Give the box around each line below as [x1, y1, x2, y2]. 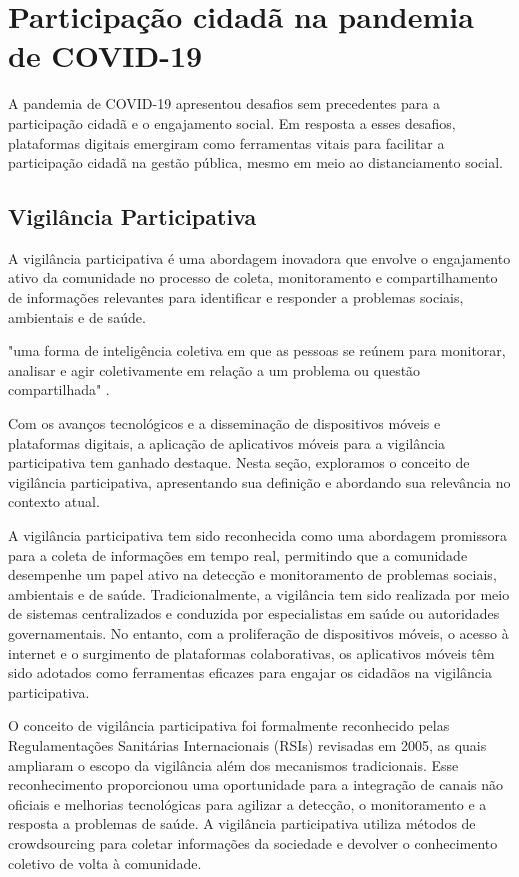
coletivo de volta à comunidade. [8, 852, 202, 873]
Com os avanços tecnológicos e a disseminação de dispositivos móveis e [8, 413, 441, 434]
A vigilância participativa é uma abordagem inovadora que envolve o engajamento [8, 247, 511, 268]
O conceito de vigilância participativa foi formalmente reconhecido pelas [8, 715, 450, 736]
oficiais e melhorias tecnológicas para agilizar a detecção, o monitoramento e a [8, 793, 487, 814]
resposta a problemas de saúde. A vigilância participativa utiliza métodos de [8, 813, 476, 834]
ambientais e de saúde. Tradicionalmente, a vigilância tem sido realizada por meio [8, 583, 510, 604]
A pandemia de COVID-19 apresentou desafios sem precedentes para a [8, 93, 440, 114]
